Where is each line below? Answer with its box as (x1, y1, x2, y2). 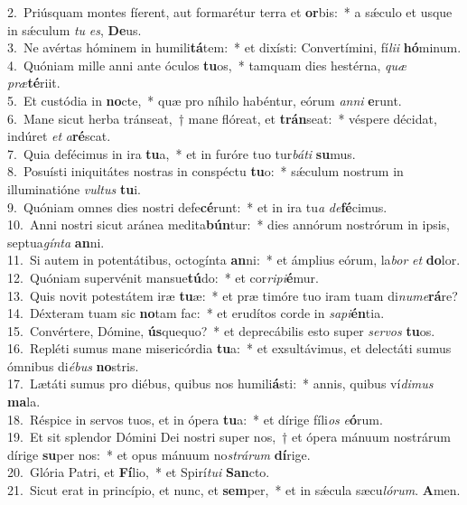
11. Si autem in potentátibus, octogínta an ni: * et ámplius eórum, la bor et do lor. (7, 250, 461, 269)
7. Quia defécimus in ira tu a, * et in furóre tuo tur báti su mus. (7, 144, 356, 163)
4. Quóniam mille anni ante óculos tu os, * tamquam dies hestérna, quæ (7, 55, 407, 74)
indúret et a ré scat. (7, 126, 111, 145)
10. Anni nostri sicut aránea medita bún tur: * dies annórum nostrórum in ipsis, (7, 215, 450, 234)
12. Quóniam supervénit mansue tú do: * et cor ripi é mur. (7, 267, 319, 286)
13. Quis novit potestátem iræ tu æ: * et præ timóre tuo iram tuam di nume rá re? (7, 285, 458, 304)
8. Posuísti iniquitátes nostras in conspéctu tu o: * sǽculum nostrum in (7, 162, 404, 181)
